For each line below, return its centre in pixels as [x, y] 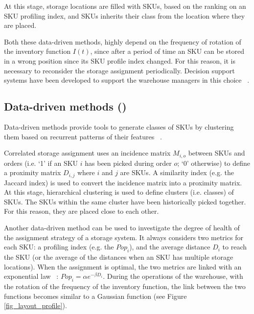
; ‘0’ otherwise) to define [214, 163]
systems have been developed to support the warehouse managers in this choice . [127, 80]
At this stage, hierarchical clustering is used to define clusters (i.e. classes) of [119, 192]
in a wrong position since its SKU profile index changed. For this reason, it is [120, 60]
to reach [235, 247]
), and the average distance [170, 247]
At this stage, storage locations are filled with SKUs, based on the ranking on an [125, 6]
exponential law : [31, 276]
